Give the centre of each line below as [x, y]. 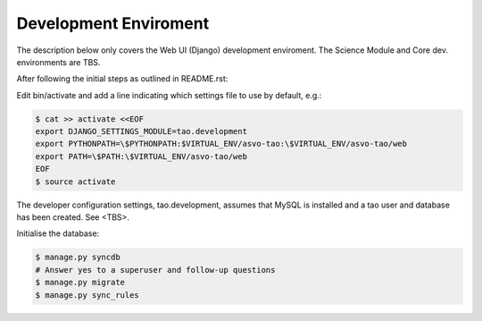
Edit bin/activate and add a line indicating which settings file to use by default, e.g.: [169, 95]
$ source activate [75, 182]
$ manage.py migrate [80, 283]
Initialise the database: [58, 233]
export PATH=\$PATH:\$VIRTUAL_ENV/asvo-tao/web [141, 156]
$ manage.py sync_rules [87, 295]
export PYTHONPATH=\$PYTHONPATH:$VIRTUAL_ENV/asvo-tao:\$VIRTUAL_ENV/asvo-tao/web [221, 144]
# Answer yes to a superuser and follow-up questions [155, 270]
